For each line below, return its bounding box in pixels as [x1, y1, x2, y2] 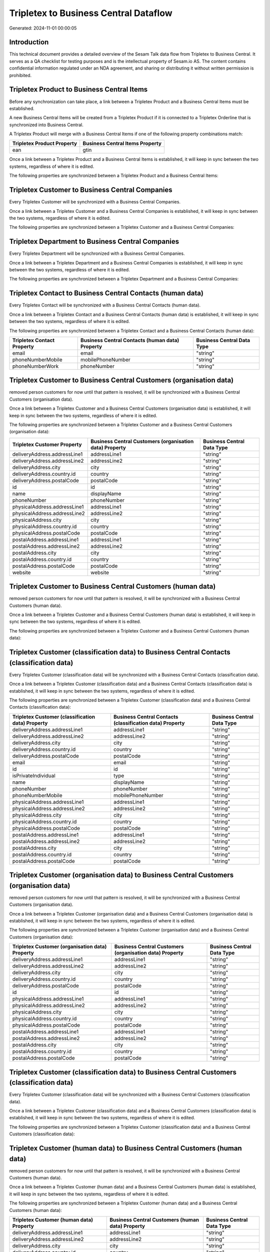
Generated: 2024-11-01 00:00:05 [9, 25, 77, 31]
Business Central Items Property [82, 140, 162, 147]
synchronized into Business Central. [9, 122, 83, 128]
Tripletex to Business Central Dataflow [9, 8, 172, 19]
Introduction [9, 38, 49, 47]
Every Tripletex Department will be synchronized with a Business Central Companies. [9, 250, 185, 256]
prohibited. [9, 72, 32, 78]
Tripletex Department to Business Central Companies [9, 237, 179, 246]
